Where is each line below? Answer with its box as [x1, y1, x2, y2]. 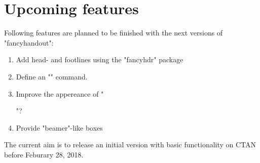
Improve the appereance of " [16, 88, 104, 99]
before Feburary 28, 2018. [4, 149, 84, 159]
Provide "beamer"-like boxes [16, 122, 103, 133]
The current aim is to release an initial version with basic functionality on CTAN [4, 139, 256, 150]
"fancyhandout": [4, 37, 54, 48]
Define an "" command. [16, 71, 88, 81]
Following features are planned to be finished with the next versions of [4, 27, 223, 38]
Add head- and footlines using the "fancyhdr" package [16, 54, 183, 65]
